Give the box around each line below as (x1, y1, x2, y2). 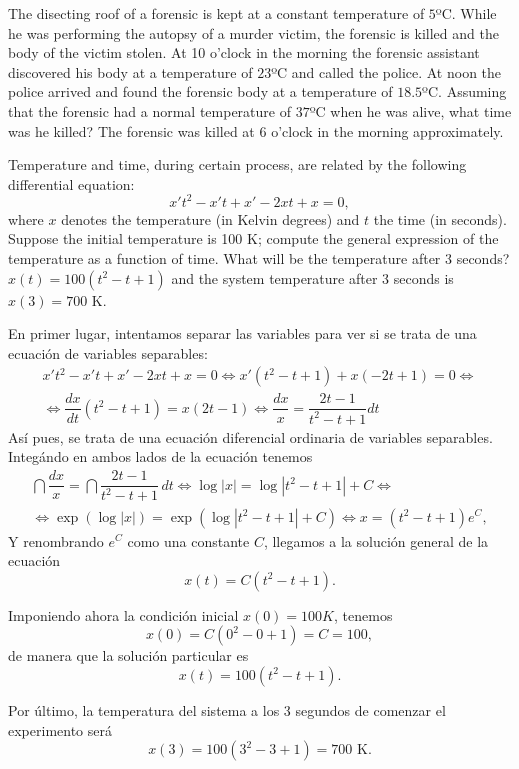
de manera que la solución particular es (8, 645, 249, 666)
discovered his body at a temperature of (8, 61, 253, 82)
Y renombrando (8, 530, 104, 551)
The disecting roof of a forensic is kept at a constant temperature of (8, 3, 425, 23)
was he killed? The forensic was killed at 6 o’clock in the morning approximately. (8, 120, 504, 141)
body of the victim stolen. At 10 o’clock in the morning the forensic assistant (8, 42, 480, 63)
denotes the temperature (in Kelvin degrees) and (61, 208, 360, 229)
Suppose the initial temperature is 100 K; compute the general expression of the (8, 228, 499, 249)
